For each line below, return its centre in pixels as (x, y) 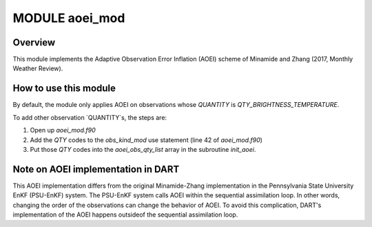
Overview (34, 42)
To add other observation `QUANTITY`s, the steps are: (90, 117)
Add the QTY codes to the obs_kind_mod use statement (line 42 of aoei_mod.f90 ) (146, 140)
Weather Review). (38, 68)
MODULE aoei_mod (69, 18)
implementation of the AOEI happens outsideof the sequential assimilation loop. (125, 215)
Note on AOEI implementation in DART (96, 169)
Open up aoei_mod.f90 (63, 130)
